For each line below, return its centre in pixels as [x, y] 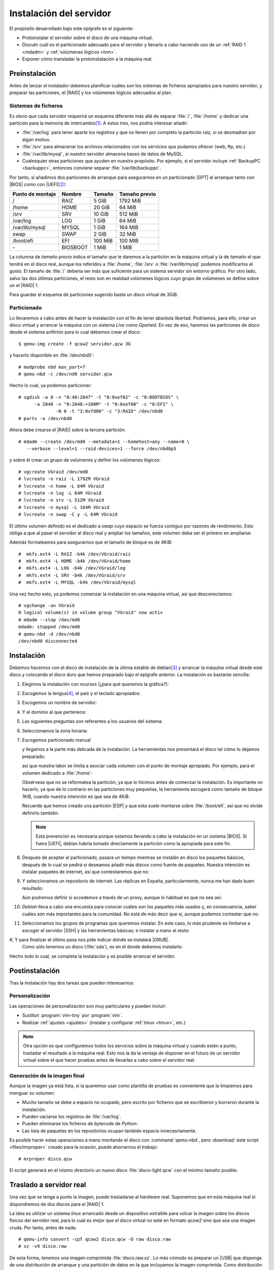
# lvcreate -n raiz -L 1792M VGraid [64, 479]
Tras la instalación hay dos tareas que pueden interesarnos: [72, 982]
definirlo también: [41, 813]
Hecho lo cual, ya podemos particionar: [50, 386]
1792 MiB [130, 201]
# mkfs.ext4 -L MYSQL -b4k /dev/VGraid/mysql [77, 582]
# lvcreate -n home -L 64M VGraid [61, 486]
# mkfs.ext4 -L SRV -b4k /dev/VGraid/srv [72, 575]
